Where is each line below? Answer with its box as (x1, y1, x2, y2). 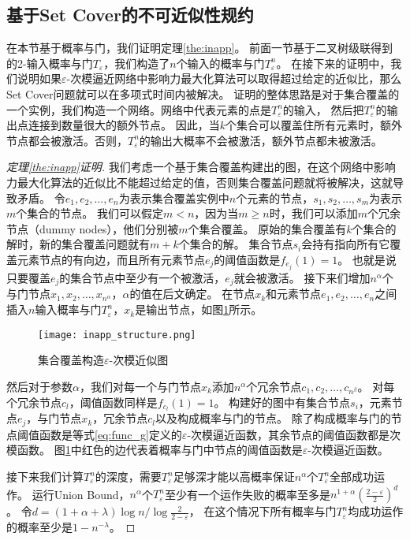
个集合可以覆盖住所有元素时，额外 (225, 117, 402, 133)
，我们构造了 (103, 54, 170, 71)
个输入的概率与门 (176, 54, 265, 71)
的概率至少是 (6, 518, 73, 534)
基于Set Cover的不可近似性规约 (6, 2, 254, 27)
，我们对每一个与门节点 (79, 378, 201, 394)
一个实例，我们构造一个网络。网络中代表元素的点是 (6, 101, 271, 117)
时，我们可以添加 (269, 205, 358, 222)
